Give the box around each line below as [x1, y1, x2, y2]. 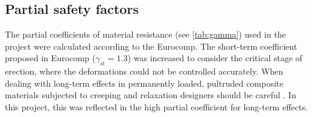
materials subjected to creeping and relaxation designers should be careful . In [5, 89, 296, 101]
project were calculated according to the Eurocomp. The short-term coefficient [5, 39, 297, 52]
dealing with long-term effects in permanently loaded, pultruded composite [5, 76, 284, 89]
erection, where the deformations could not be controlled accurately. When [5, 65, 283, 78]
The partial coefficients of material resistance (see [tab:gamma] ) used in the [5, 28, 286, 41]
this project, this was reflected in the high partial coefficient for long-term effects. [5, 100, 308, 113]
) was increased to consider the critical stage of [127, 52, 303, 64]
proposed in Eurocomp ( [5, 52, 95, 64]
